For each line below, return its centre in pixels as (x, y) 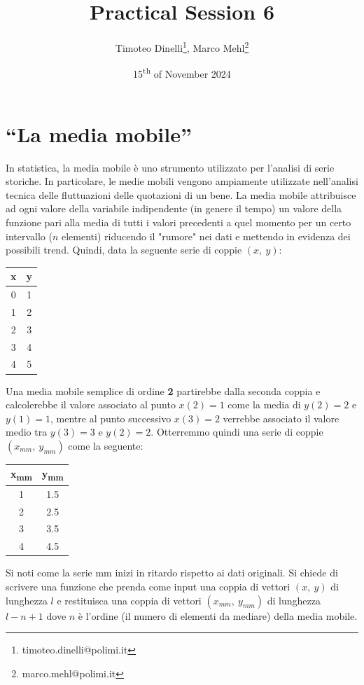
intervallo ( (29, 236)
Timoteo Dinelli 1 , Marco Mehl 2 (182, 47)
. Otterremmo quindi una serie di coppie (237, 432)
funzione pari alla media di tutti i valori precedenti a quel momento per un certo (178, 222)
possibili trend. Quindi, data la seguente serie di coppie (124, 250)
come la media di (264, 404)
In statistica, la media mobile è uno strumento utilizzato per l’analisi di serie (170, 167)
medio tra (27, 432)
